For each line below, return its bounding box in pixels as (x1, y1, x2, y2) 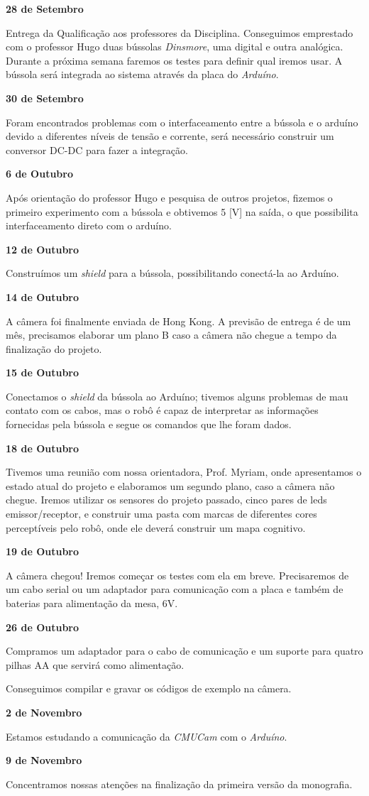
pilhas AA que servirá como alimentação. (6, 657, 184, 672)
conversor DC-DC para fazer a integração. (6, 142, 188, 157)
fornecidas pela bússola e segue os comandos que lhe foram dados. (6, 417, 292, 432)
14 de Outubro (6, 289, 79, 304)
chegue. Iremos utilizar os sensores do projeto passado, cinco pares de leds (6, 492, 327, 507)
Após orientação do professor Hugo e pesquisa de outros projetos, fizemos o (6, 190, 333, 205)
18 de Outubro (6, 440, 79, 455)
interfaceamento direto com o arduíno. (6, 218, 172, 233)
